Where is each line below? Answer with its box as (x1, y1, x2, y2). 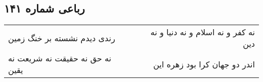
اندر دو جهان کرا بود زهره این (153, 58, 255, 70)
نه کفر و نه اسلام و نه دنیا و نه (150, 26, 255, 38)
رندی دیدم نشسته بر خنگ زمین (8, 32, 115, 44)
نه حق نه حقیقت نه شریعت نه (8, 52, 112, 64)
